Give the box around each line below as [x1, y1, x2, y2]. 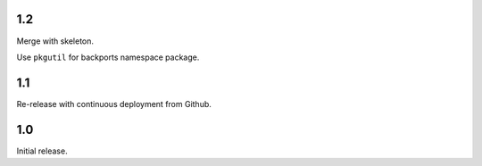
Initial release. [16, 145, 68, 156]
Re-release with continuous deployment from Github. [16, 98, 212, 109]
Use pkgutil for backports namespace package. [16, 52, 200, 62]
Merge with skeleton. [16, 36, 94, 46]
